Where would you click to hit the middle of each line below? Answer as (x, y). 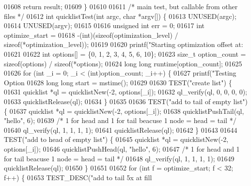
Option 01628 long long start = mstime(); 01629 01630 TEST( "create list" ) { (118, 82)
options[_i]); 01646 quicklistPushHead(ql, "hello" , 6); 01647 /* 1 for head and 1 (122, 148)
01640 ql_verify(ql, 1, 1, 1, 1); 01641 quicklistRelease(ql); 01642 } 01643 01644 (121, 130)
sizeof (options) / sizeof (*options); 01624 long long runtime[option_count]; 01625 (123, 63)
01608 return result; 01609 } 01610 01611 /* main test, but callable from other (121, 6)
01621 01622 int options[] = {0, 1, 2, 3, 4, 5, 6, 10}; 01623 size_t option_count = (125, 54)
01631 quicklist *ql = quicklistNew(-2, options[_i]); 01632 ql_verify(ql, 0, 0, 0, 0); (125, 92)
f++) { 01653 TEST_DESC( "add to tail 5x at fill (78, 177)
